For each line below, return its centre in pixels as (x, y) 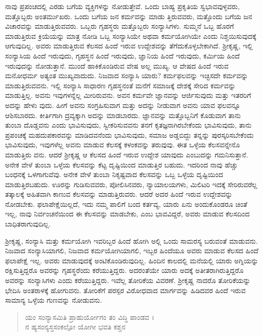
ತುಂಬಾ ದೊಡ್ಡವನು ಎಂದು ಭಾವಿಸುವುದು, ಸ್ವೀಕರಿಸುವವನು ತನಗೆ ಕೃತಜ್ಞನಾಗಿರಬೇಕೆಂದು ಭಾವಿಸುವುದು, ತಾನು (128, 125)
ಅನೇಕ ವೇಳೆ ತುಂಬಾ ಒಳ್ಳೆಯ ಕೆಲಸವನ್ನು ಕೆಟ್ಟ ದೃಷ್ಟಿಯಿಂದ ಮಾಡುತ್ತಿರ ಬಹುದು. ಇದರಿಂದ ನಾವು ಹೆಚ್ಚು (122, 164)
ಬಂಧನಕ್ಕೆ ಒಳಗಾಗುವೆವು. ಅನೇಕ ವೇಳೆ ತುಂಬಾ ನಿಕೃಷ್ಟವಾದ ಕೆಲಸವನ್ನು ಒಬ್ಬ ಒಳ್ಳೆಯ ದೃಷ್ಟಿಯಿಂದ (114, 174)
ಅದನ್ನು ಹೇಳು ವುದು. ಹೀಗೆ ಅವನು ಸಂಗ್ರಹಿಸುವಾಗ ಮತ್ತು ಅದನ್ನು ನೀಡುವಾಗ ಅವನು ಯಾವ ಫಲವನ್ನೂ (123, 105)
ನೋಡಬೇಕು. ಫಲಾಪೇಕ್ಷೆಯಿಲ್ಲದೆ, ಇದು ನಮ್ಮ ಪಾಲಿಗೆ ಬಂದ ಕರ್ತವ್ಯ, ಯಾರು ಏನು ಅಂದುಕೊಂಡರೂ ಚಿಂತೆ (126, 204)
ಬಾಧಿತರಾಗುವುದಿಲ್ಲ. (28, 224)
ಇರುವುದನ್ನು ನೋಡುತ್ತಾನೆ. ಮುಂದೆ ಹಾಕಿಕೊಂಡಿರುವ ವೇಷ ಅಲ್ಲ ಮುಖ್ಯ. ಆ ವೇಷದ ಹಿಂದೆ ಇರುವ (117, 65)
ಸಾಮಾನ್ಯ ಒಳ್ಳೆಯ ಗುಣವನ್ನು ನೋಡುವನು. (54, 300)
